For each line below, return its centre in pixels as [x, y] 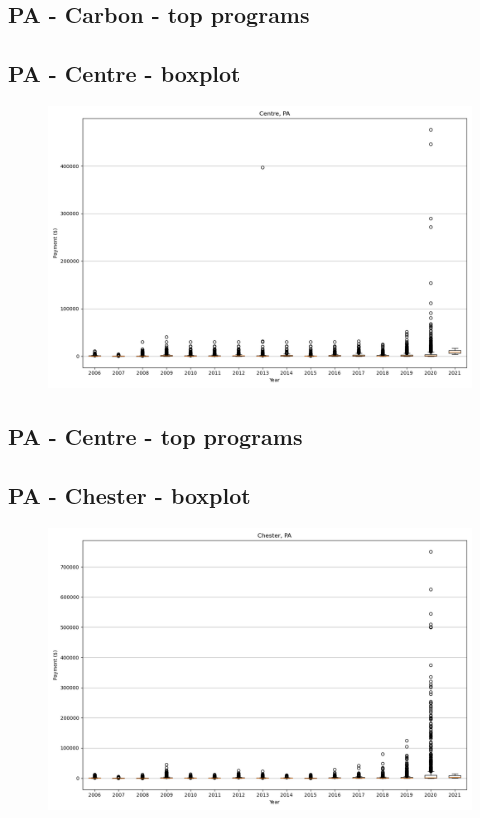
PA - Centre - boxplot [124, 73]
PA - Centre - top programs [155, 436]
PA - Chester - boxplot [129, 495]
